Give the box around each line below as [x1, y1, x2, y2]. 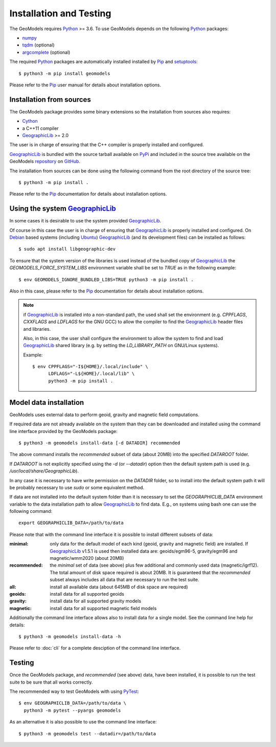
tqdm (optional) [22, 42, 55, 48]
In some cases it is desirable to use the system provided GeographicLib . [9, 218, 162, 224]
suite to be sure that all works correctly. [9, 679, 93, 685]
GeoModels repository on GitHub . [9, 159, 80, 165]
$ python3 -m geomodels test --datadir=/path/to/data [18, 731, 156, 736]
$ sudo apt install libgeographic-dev [18, 246, 116, 252]
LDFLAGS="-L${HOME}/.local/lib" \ [48, 371, 135, 377]
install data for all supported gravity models [50, 598, 142, 604]
